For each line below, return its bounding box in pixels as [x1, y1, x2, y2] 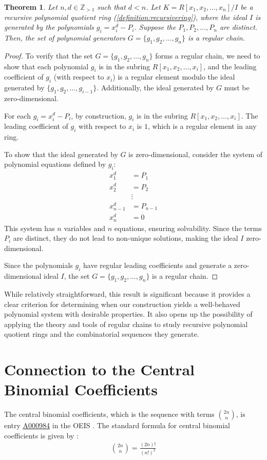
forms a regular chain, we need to [155, 50, 260, 61]
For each [4, 110, 31, 121]
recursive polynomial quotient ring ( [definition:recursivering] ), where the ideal [4, 11, 247, 22]
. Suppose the [134, 22, 176, 32]
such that [97, 2, 126, 12]
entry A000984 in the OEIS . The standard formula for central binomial [4, 420, 230, 431]
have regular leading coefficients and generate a [83, 260, 232, 271]
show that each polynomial [4, 61, 89, 71]
